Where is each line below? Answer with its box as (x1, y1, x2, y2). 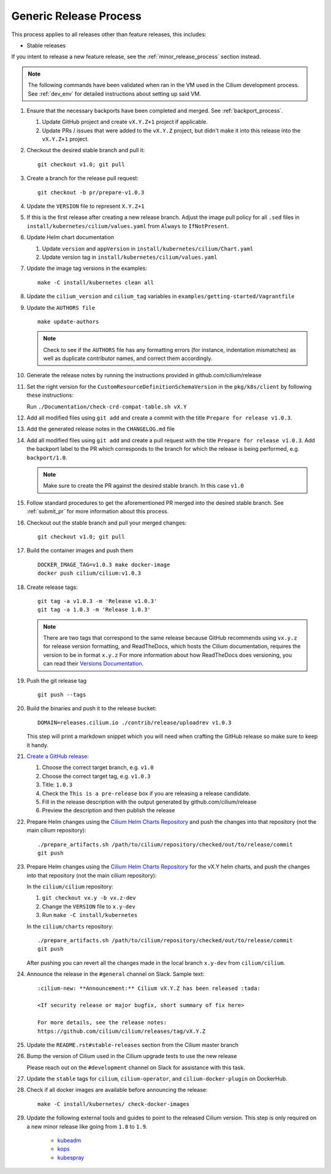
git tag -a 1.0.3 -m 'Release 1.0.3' (37, 606, 151, 613)
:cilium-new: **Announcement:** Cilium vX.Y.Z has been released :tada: (37, 984, 261, 992)
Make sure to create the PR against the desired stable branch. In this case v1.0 (43, 482, 245, 489)
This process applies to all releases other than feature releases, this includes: (11, 31, 207, 38)
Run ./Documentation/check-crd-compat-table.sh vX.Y (26, 402, 187, 410)
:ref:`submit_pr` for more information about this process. (26, 508, 169, 515)
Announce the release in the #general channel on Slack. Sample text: (26, 970, 205, 978)
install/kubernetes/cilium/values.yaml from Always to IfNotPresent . (26, 222, 229, 229)
